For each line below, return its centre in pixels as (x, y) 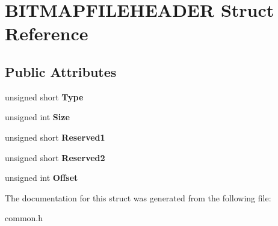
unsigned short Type (44, 96)
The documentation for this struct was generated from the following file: (138, 197)
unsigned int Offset (42, 178)
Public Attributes (61, 71)
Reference (47, 33)
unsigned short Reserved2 (55, 157)
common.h (24, 218)
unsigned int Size (37, 117)
